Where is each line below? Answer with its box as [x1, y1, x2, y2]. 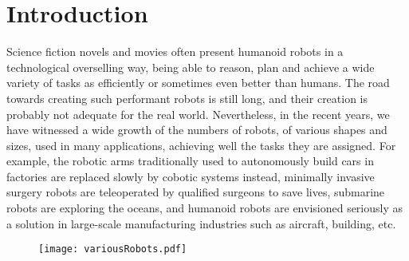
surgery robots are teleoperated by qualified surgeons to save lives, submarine [6, 184, 385, 200]
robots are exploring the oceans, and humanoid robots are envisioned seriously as [6, 200, 403, 216]
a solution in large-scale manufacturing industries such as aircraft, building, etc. [6, 215, 396, 231]
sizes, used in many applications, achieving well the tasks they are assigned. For [6, 136, 396, 153]
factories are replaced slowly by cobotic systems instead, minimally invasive [6, 168, 375, 184]
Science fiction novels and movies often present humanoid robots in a [6, 43, 344, 60]
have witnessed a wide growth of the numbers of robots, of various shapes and [6, 121, 387, 138]
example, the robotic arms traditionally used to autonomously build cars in [6, 152, 374, 169]
